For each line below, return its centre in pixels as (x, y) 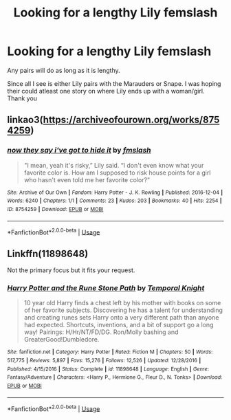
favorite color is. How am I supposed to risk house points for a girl (117, 173)
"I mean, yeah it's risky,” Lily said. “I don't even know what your (114, 165)
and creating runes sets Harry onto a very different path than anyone (121, 318)
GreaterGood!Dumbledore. (62, 340)
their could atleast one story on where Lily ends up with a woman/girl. (106, 91)
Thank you (22, 98)
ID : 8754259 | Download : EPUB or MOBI (55, 209)
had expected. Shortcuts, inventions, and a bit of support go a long (119, 325)
